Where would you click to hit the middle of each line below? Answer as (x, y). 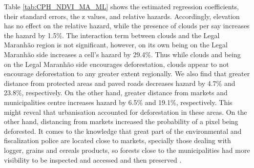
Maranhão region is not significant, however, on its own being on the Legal (116, 45)
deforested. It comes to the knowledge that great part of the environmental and (123, 131)
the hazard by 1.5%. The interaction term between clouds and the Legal (112, 35)
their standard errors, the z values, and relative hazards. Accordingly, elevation (122, 16)
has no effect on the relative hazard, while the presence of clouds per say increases (127, 26)
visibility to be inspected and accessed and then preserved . (93, 159)
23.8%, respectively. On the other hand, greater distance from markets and (116, 93)
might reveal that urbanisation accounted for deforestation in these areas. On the (126, 112)
